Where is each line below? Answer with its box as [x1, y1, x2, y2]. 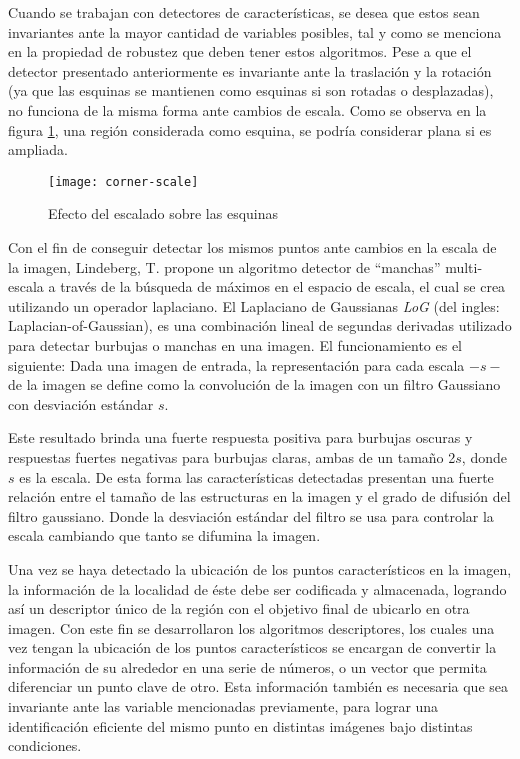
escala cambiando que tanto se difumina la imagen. [8, 525, 321, 546]
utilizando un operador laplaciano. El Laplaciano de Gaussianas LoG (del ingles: [8, 295, 500, 316]
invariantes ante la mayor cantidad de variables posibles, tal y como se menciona [8, 21, 502, 42]
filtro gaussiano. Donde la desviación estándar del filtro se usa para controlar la [8, 505, 494, 526]
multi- [445, 256, 483, 277]
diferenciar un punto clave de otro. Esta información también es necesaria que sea [8, 676, 509, 697]
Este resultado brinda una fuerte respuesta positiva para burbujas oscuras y [8, 427, 473, 448]
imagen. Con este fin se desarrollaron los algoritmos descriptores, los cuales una [8, 617, 495, 638]
